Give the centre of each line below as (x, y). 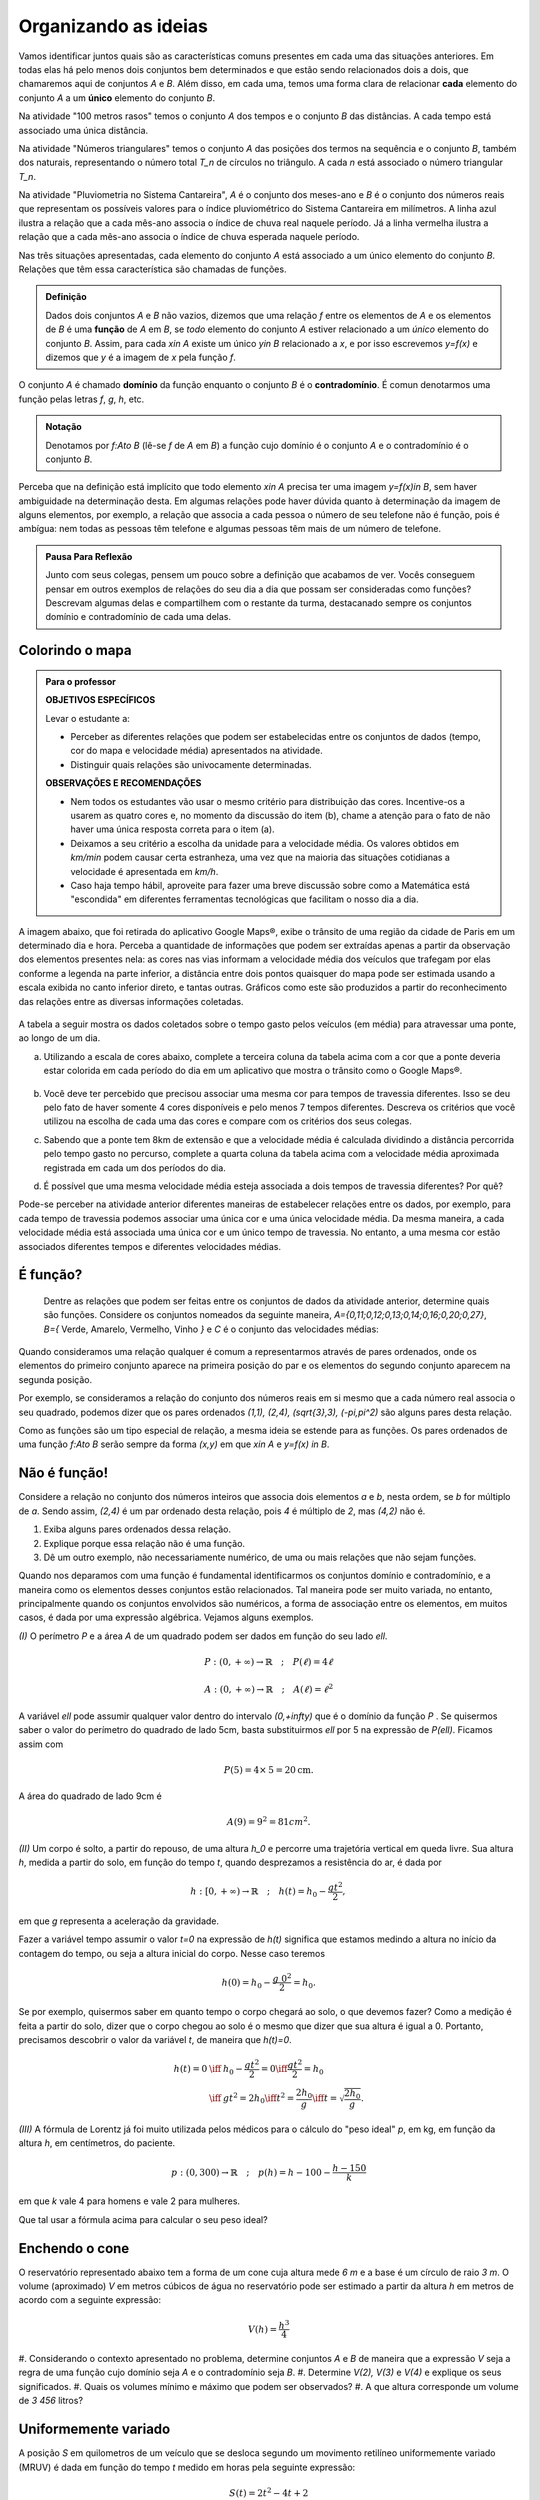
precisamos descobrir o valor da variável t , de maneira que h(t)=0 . (155, 2039)
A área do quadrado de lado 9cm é (90, 1796)
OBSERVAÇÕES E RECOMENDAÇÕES (123, 783)
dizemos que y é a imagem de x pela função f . (141, 357)
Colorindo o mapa (75, 650)
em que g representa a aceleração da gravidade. (119, 1921)
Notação (63, 427)
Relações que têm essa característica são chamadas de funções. (152, 269)
